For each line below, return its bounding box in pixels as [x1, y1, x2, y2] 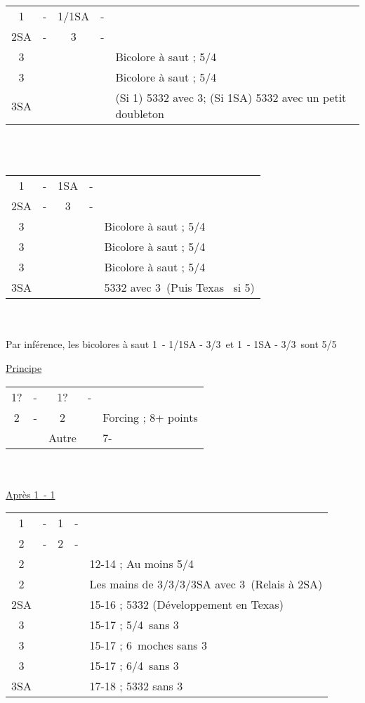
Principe [6, 360, 42, 375]
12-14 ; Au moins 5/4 [89, 555, 194, 572]
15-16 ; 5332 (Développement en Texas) [89, 596, 284, 613]
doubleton [115, 105, 164, 122]
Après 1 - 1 [6, 486, 55, 501]
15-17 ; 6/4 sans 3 [89, 657, 179, 674]
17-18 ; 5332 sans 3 [89, 678, 183, 695]
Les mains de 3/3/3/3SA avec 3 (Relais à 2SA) [89, 576, 323, 593]
